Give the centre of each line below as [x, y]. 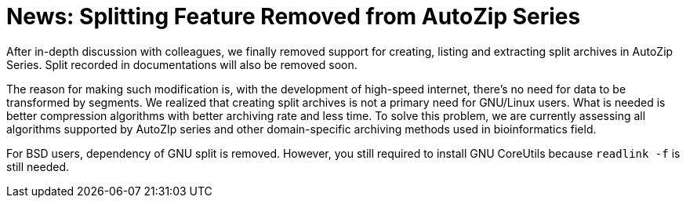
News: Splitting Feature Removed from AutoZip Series [294, 16]
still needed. [38, 166]
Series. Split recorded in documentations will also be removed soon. [182, 64]
